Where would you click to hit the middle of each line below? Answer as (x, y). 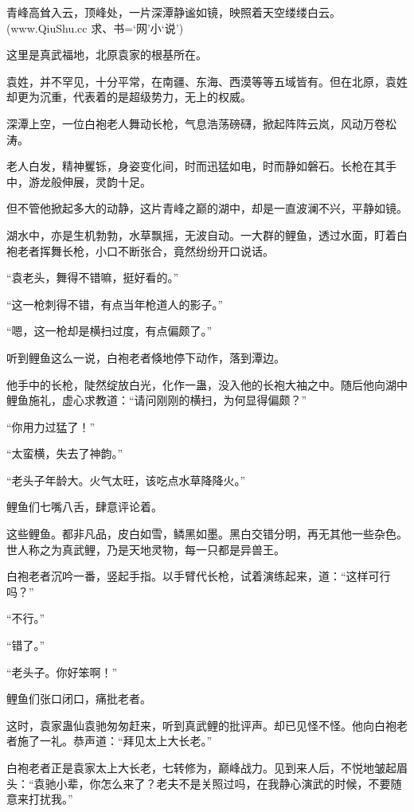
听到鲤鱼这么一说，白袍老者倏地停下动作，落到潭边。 (146, 357)
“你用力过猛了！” (51, 426)
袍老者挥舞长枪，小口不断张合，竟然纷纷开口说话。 (140, 250)
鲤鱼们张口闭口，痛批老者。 (79, 699)
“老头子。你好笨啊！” (62, 671)
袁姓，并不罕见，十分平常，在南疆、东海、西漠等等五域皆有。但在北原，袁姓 (207, 81)
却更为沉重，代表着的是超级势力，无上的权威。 (129, 97)
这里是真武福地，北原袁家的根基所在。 (107, 55)
